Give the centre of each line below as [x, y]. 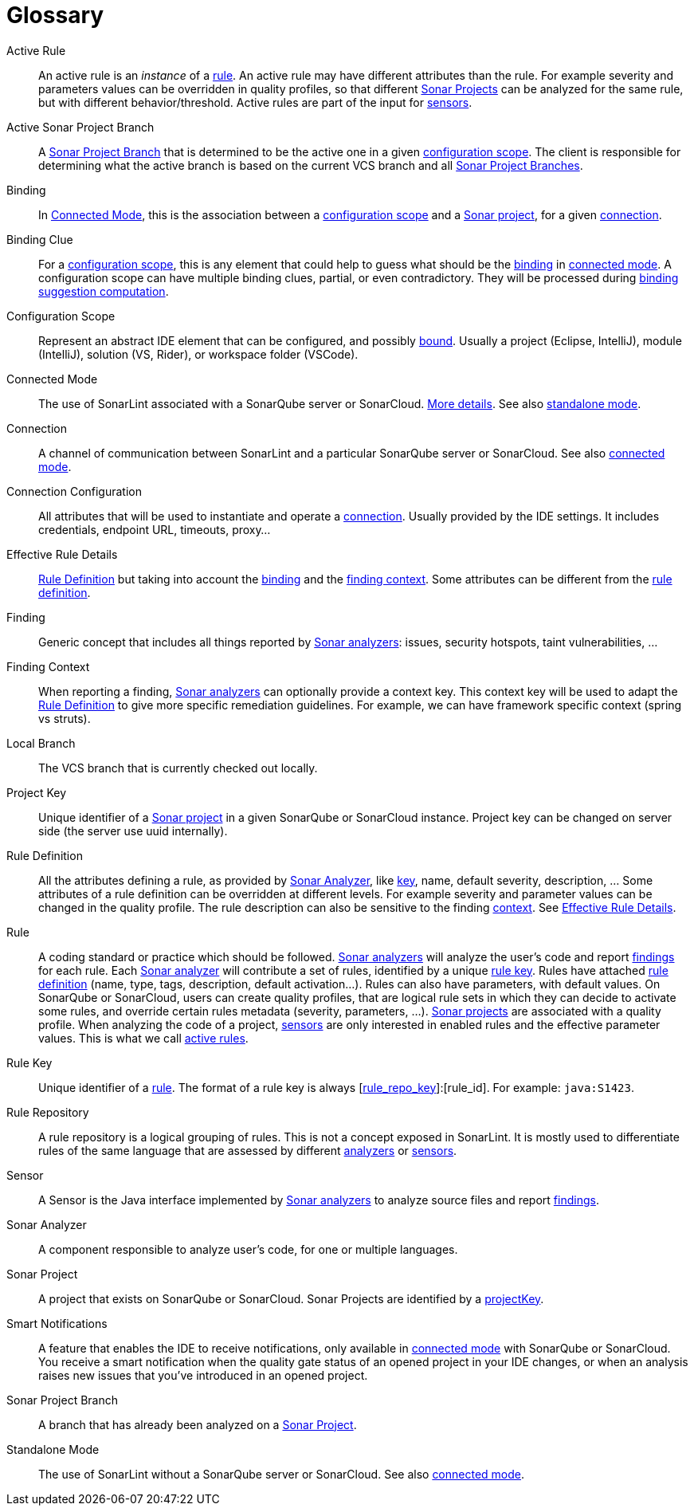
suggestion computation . [104, 291]
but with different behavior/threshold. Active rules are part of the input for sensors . [255, 102]
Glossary [55, 15]
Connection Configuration [74, 491]
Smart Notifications [57, 1323]
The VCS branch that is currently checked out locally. [178, 768]
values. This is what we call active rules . [143, 1038]
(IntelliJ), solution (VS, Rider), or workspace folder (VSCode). [198, 354]
